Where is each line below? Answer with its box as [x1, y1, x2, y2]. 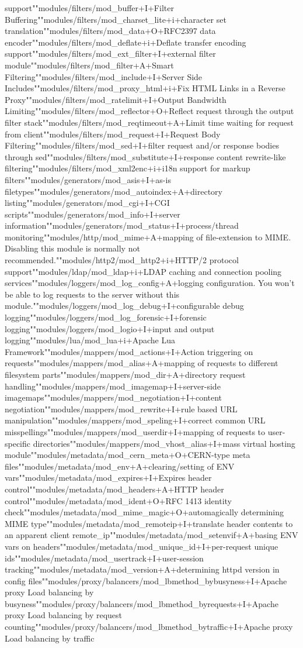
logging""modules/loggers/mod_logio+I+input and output [5, 322, 215, 335]
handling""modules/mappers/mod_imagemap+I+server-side [5, 380, 221, 392]
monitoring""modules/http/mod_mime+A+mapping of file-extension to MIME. [5, 230, 291, 243]
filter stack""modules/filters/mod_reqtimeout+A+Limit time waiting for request [5, 116, 294, 128]
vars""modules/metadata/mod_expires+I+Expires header [5, 471, 212, 484]
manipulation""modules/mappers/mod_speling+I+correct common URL [5, 414, 266, 426]
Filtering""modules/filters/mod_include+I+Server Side [5, 70, 203, 82]
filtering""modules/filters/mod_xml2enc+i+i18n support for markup [5, 162, 250, 174]
